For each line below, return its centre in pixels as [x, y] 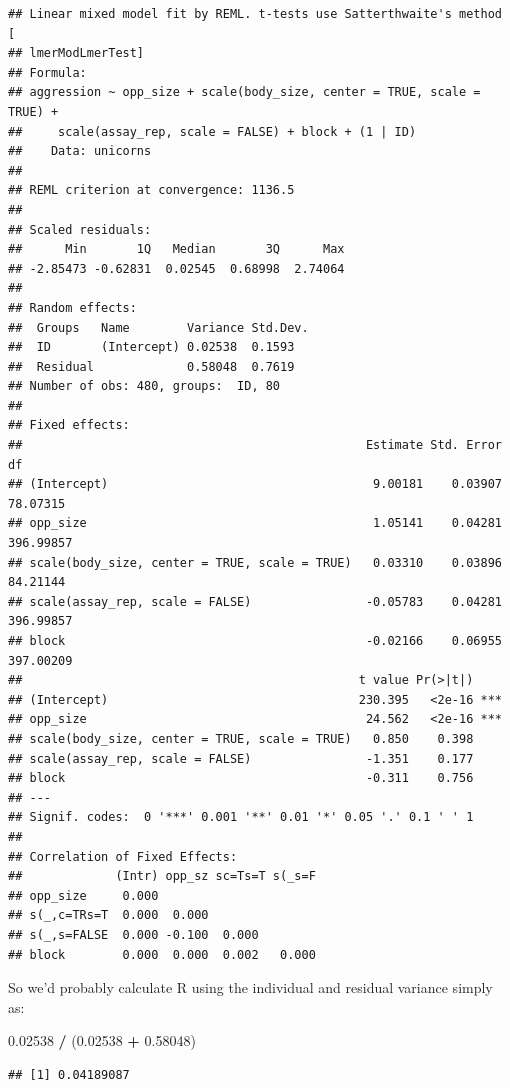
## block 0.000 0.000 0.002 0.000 [162, 954]
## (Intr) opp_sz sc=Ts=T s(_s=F [162, 876]
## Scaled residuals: [80, 229]
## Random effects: [72, 307]
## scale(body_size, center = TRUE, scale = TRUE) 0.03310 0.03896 [255, 562]
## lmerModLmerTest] [76, 53]
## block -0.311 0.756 [241, 778]
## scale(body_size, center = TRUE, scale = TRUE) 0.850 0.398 [241, 738]
